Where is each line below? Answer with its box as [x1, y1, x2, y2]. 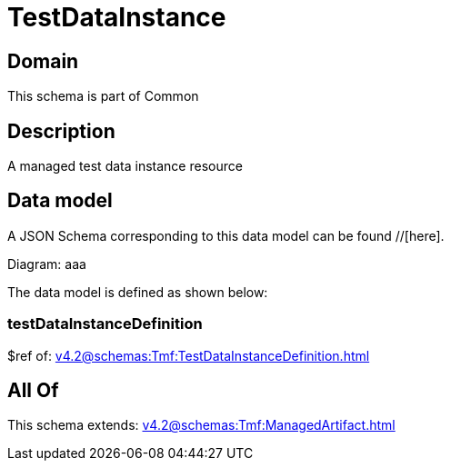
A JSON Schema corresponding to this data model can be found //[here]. [7, 227, 445, 244]
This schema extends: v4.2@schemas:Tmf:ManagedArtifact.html [7, 417, 396, 433]
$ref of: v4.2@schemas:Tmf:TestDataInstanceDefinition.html [7, 347, 370, 363]
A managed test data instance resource [7, 158, 243, 174]
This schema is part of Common [7, 88, 199, 105]
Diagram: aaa [7, 255, 86, 272]
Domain [7, 49, 79, 73]
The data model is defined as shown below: [7, 284, 268, 300]
